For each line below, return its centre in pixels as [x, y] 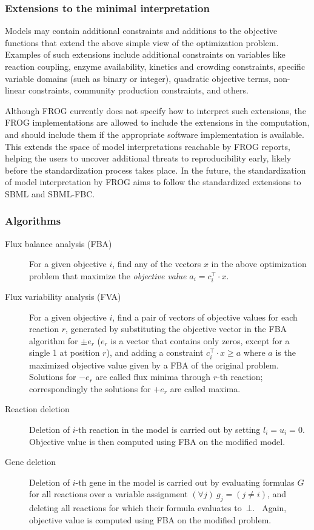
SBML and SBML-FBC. [50, 193]
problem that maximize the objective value [108, 275]
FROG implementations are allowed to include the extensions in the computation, [157, 122]
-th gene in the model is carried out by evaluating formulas [185, 482]
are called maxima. [205, 388]
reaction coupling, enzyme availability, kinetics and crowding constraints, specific [155, 66]
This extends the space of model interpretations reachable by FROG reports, [148, 146]
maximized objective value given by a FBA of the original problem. [154, 365]
